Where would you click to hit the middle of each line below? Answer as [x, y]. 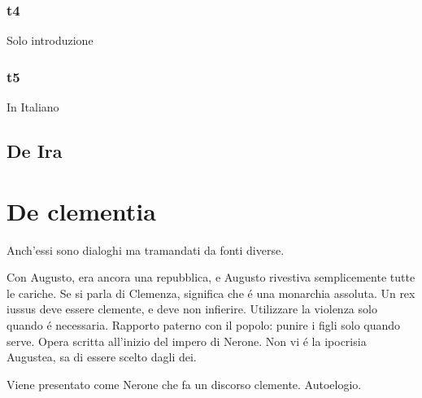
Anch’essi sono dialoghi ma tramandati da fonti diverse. [146, 249]
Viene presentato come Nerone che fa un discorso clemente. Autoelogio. [184, 384]
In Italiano [33, 107]
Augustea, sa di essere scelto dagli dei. [102, 357]
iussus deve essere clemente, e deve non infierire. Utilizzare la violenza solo [192, 309]
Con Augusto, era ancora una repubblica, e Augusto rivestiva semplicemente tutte [211, 277]
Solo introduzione [50, 40]
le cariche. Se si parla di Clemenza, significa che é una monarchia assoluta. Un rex [211, 293]
